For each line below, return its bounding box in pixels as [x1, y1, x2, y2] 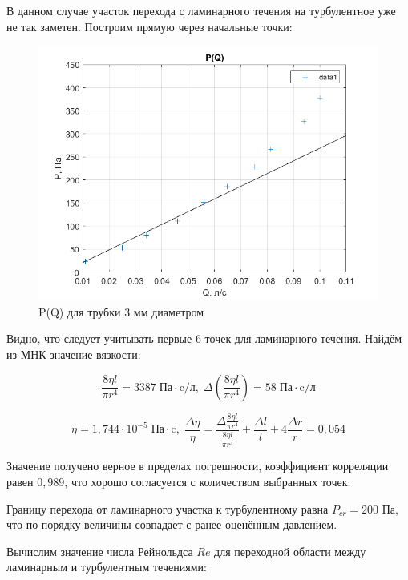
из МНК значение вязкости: [6, 345, 141, 362]
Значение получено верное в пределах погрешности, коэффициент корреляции [6, 457, 389, 474]
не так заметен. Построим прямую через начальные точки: [6, 18, 293, 34]
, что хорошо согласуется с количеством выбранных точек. [64, 473, 351, 489]
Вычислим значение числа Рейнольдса [6, 542, 193, 559]
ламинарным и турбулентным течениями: [6, 558, 207, 575]
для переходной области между [214, 542, 366, 559]
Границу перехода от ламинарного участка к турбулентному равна [6, 500, 329, 517]
